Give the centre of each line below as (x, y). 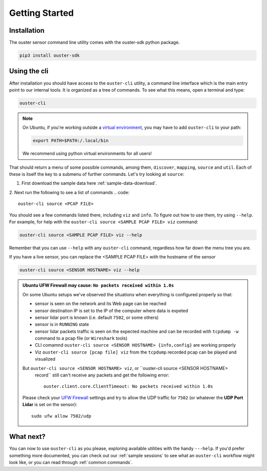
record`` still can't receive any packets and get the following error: (102, 375)
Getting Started (42, 13)
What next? (27, 437)
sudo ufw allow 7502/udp (61, 416)
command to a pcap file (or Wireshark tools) (81, 338)
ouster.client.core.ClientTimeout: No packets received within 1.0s (128, 387)
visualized (45, 359)
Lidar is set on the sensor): (50, 405)
